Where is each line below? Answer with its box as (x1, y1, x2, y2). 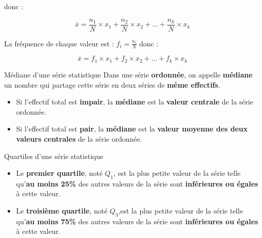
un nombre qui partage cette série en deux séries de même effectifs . (4, 79, 220, 90)
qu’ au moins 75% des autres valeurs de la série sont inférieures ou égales (16, 216, 258, 226)
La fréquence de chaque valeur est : (4, 38, 114, 48)
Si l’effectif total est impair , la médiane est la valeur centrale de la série (16, 96, 253, 107)
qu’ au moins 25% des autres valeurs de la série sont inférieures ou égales (16, 178, 258, 189)
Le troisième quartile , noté (16, 205, 108, 216)
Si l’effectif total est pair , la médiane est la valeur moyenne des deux (16, 123, 248, 134)
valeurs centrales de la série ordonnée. (16, 133, 142, 144)
